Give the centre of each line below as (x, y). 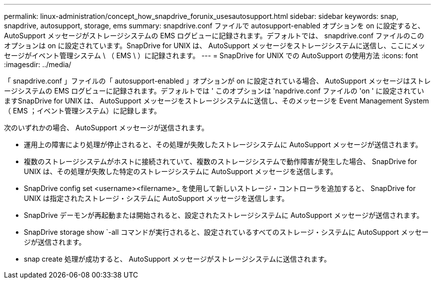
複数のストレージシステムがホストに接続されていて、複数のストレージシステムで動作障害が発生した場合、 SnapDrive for (220, 161)
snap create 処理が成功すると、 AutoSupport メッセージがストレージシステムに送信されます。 (178, 259)
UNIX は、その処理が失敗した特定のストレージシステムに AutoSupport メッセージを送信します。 (181, 171)
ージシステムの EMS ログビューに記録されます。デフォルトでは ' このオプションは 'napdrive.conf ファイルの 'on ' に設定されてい (214, 91)
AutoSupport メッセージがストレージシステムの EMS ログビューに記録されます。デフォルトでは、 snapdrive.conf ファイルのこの (214, 36)
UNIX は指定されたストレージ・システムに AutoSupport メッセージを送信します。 (156, 198)
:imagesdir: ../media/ (38, 64)
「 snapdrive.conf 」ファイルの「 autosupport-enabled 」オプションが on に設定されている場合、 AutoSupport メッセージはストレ (217, 81)
